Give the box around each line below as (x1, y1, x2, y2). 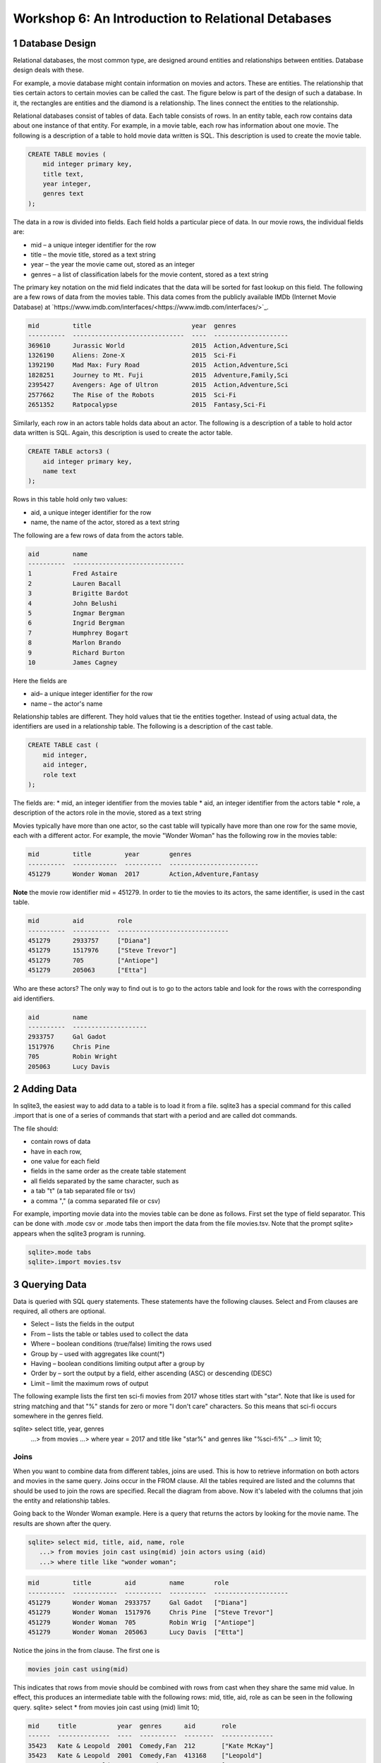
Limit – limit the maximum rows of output (30, 1379, 149, 1387)
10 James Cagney (28, 658, 118, 666)
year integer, (42, 180, 92, 188)
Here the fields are (13, 676, 67, 685)
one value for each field (30, 1157, 100, 1166)
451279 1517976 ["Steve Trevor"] (28, 946, 177, 955)
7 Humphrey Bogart (28, 628, 129, 637)
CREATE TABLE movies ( (28, 150, 107, 158)
